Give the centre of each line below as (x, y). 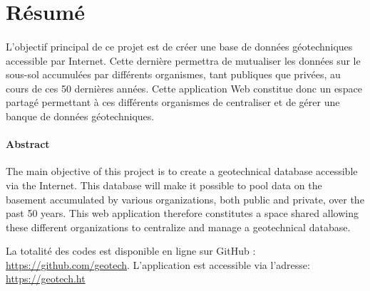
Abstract (28, 144)
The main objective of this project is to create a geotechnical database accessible (182, 171)
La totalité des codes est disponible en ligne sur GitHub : (131, 251)
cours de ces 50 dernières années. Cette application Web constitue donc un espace (184, 88)
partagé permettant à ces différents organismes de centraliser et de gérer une (173, 102)
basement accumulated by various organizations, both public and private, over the (185, 199)
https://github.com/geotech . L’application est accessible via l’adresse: (158, 264)
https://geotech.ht (46, 279)
